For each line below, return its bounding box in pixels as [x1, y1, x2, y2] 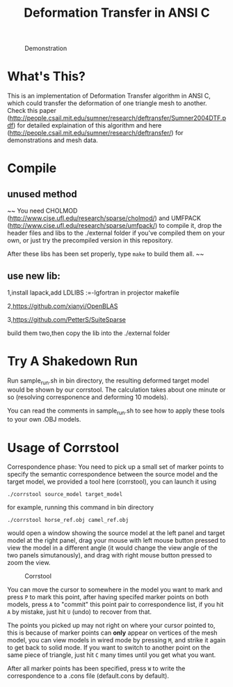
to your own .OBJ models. [7, 415, 81, 424]
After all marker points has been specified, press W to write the [7, 664, 186, 673]
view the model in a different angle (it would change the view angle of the [7, 543, 218, 552]
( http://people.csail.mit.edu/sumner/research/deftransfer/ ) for [7, 129, 184, 137]
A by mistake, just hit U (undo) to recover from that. [7, 608, 152, 616]
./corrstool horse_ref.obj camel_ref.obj [7, 517, 129, 524]
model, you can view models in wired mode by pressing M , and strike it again [7, 636, 226, 644]
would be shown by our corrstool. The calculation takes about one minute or [7, 385, 226, 394]
